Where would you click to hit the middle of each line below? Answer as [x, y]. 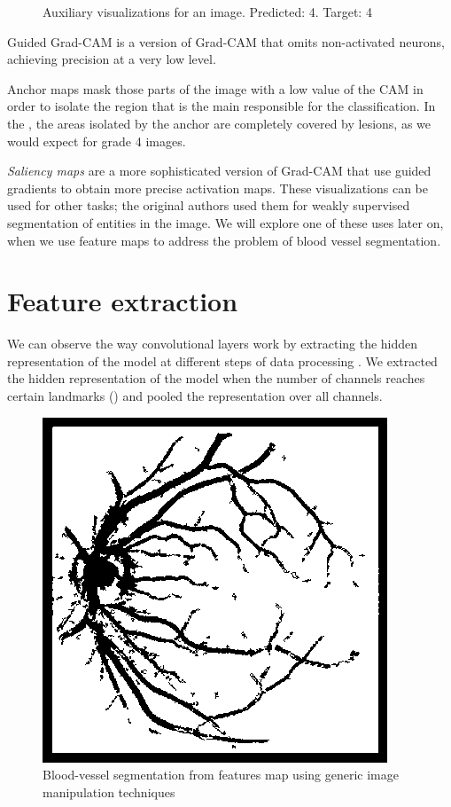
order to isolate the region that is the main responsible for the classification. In [222, 106]
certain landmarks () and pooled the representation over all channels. [195, 396]
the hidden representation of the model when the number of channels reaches [216, 378]
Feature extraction [123, 301]
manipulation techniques [109, 791]
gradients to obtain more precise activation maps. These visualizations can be [218, 188]
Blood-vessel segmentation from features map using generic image [221, 775]
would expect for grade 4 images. [97, 141]
